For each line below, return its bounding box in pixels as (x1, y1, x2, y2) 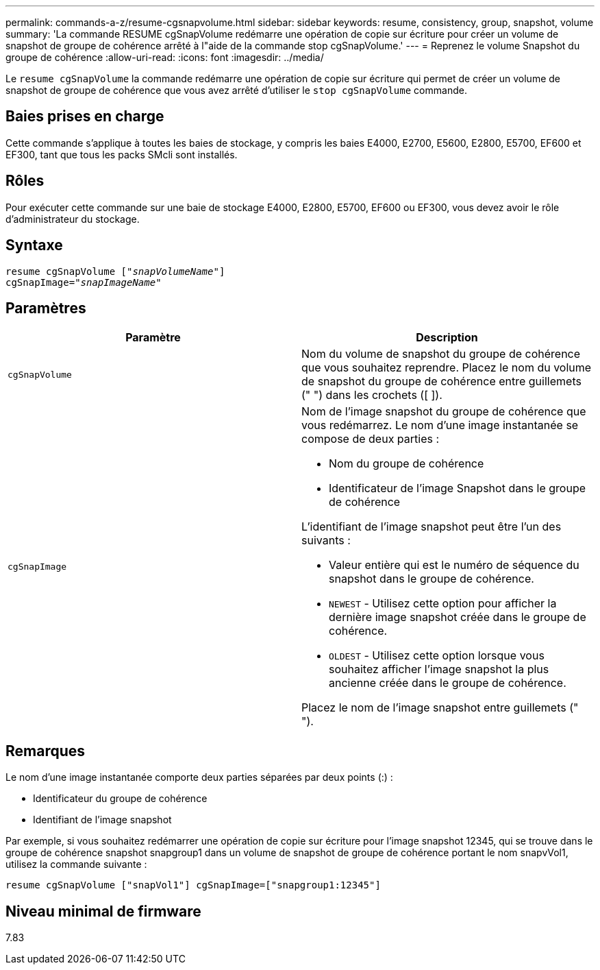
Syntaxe (5, 237, 63, 254)
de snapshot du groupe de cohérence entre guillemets (301, 374, 582, 389)
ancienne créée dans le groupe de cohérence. (329, 676, 566, 690)
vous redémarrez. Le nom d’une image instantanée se (301, 418, 579, 433)
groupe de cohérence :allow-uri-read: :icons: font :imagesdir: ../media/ (5, 51, 324, 63)
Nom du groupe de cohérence (329, 457, 484, 471)
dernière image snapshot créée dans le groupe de (329, 610, 586, 625)
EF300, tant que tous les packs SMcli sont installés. (5, 148, 238, 160)
